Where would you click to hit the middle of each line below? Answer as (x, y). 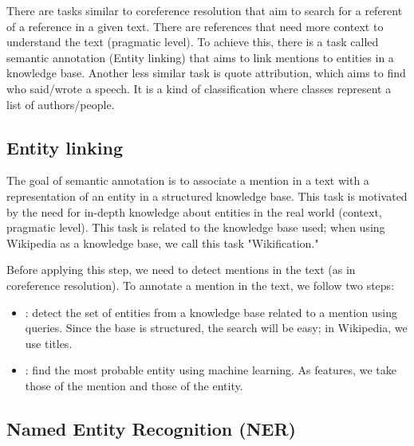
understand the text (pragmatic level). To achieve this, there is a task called (193, 42)
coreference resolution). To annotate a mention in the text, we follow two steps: (201, 285)
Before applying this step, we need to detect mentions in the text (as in (181, 270)
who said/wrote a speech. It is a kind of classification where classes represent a (199, 88)
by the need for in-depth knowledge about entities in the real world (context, (194, 211)
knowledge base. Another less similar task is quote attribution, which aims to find (206, 73)
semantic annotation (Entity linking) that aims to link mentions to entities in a (200, 57)
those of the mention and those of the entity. (134, 385)
